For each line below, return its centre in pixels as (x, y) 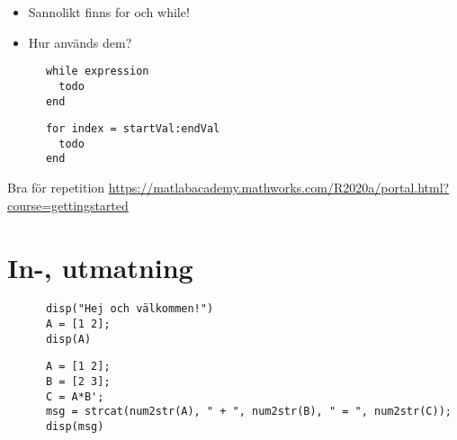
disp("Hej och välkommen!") (130, 309)
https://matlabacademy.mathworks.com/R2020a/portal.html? (279, 188)
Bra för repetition (56, 188)
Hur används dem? (80, 42)
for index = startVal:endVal (133, 129)
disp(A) (68, 339)
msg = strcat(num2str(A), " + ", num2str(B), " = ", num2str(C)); (248, 412)
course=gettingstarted (68, 205)
